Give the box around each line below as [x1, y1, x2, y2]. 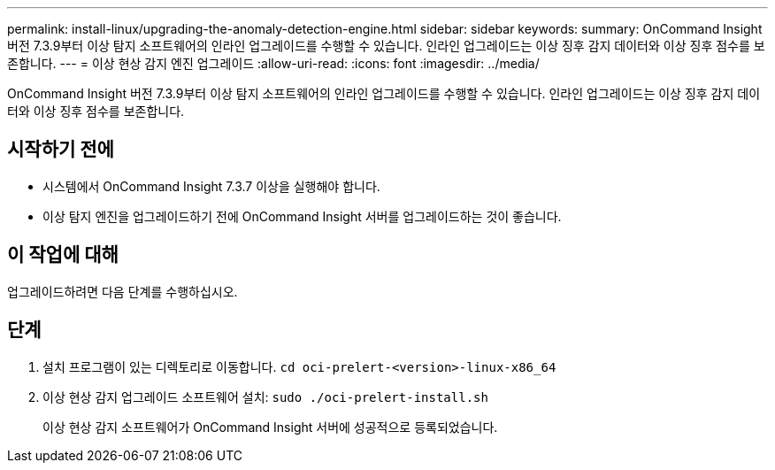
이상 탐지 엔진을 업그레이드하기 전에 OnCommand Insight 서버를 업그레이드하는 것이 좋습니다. [42, 208, 562, 224]
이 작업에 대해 [7, 243, 119, 266]
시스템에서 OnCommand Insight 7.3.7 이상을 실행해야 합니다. [42, 178, 380, 194]
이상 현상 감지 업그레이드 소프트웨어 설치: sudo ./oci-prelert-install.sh [42, 389, 488, 405]
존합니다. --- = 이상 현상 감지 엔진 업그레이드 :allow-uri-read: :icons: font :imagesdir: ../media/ [7, 56, 540, 71]
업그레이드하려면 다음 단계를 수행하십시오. [7, 283, 238, 299]
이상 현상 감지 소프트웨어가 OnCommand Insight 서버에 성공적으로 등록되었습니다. [42, 419, 498, 435]
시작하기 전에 [7, 138, 114, 161]
